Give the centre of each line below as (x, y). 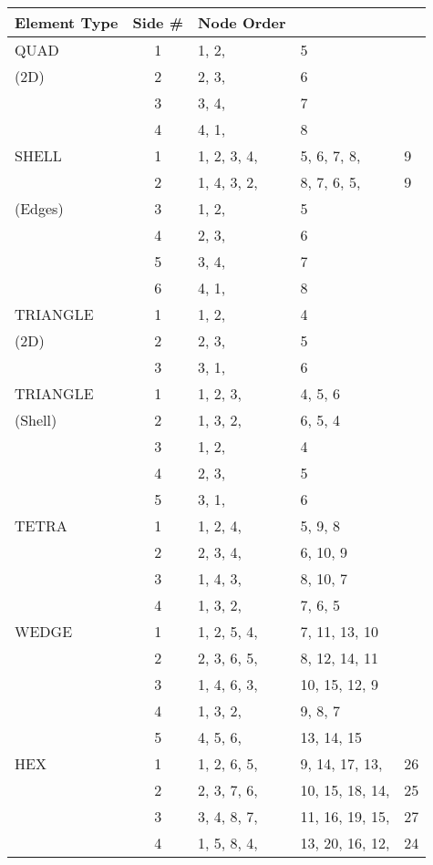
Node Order (242, 22)
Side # (158, 22)
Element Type (67, 22)
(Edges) (39, 208)
